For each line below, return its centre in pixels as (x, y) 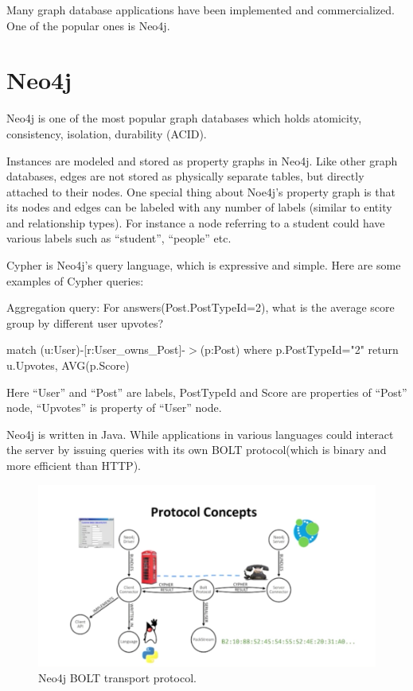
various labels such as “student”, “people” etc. (119, 238)
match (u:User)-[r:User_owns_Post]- (96, 349)
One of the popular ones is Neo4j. (88, 25)
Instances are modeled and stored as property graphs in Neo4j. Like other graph (202, 160)
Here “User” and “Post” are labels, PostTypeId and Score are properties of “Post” (207, 392)
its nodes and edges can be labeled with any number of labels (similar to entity (199, 207)
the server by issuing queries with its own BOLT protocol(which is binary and (197, 450)
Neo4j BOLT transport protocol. (117, 678)
